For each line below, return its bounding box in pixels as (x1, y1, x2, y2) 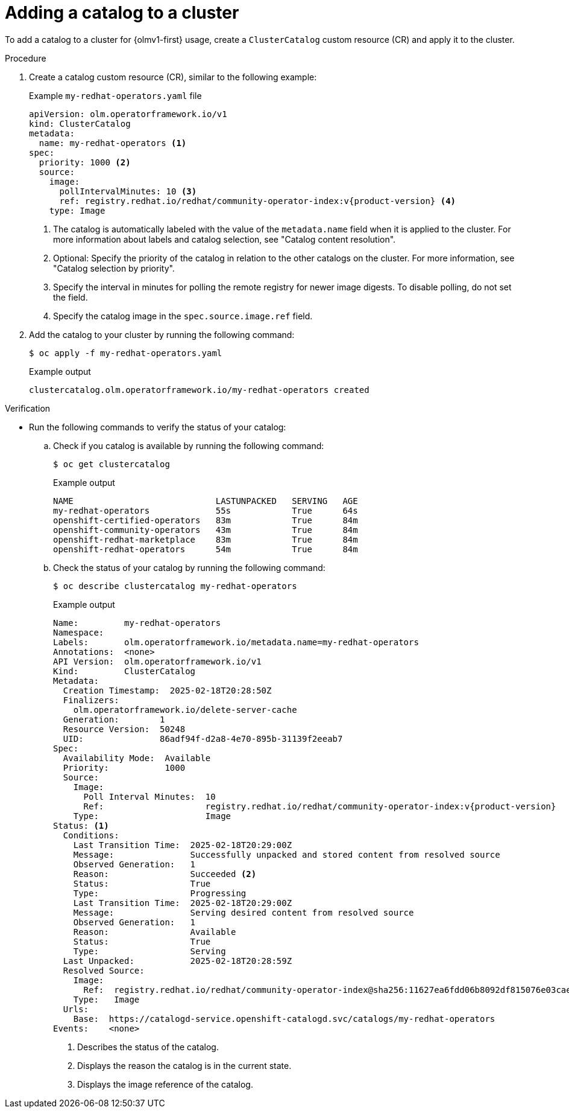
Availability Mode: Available (63, 753, 211, 763)
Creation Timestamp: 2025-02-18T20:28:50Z (63, 685, 272, 695)
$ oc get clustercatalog (53, 459, 170, 469)
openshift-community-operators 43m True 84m (53, 525, 358, 535)
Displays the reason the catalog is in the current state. (77, 1060, 292, 1071)
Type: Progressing (73, 888, 247, 898)
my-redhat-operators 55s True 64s (53, 505, 358, 515)
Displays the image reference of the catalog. (77, 1079, 253, 1089)
